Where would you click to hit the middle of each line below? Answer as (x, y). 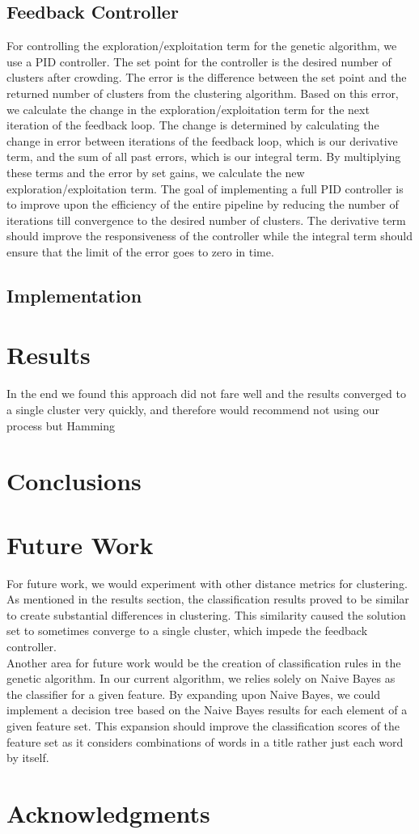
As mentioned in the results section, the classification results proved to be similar (208, 599)
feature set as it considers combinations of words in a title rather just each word (205, 741)
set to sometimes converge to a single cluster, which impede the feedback (187, 631)
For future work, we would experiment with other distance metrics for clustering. (207, 583)
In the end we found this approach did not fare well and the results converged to (206, 394)
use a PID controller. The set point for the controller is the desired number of (199, 61)
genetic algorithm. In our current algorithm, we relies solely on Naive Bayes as (201, 678)
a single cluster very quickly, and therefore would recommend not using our (193, 410)
